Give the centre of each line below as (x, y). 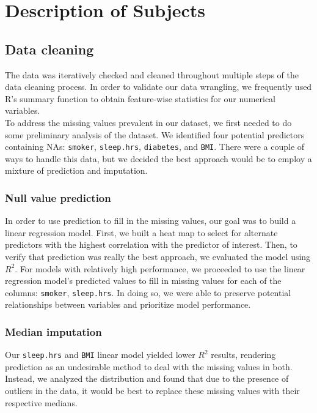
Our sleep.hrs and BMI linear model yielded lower (100, 355)
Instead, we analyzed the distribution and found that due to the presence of (147, 378)
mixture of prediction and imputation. (76, 170)
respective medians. (41, 402)
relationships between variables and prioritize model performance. (128, 304)
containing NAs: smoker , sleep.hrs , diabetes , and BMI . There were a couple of (155, 147)
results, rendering (243, 355)
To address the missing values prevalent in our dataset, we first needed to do (148, 122)
